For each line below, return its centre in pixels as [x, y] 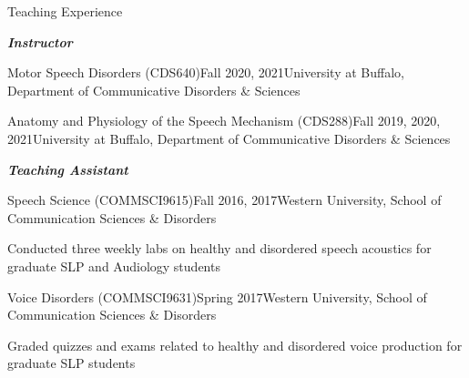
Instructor [40, 41]
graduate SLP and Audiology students [114, 266]
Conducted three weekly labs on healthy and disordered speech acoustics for [219, 248]
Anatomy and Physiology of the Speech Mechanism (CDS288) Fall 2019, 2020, [224, 121]
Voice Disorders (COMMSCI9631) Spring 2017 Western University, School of [217, 296]
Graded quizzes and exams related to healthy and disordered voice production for [235, 345]
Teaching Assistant [68, 169]
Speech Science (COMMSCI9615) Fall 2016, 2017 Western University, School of [224, 200]
